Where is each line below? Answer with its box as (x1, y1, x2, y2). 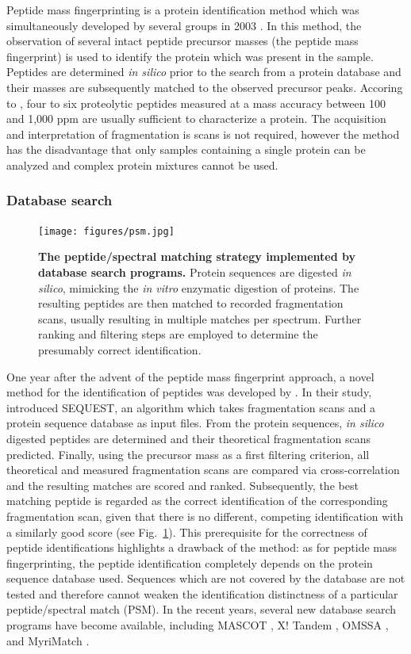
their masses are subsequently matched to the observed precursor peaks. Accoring (6, 78, 403, 95)
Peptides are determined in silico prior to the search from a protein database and (6, 63, 401, 80)
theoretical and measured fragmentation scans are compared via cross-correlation (6, 461, 400, 478)
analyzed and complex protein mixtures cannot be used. (6, 156, 278, 173)
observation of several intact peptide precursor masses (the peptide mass (6, 33, 359, 49)
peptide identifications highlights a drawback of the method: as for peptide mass (6, 539, 398, 556)
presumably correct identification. (38, 341, 202, 358)
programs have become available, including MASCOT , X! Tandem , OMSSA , (6, 617, 389, 633)
